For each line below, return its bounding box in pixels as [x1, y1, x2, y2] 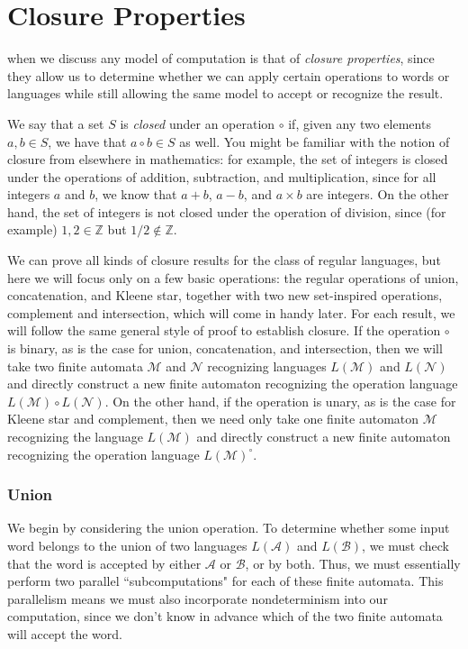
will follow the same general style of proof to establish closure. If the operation [7, 321, 441, 340]
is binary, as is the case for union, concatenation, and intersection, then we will [7, 339, 443, 358]
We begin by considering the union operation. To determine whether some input [7, 518, 450, 537]
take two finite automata [7, 356, 143, 375]
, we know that [94, 185, 177, 204]
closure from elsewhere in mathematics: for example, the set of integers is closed [7, 150, 448, 169]
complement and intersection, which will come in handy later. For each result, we [7, 303, 455, 322]
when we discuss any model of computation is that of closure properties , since [7, 49, 435, 68]
